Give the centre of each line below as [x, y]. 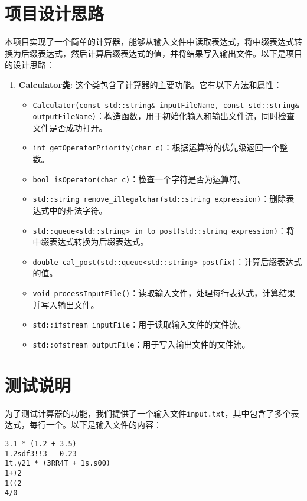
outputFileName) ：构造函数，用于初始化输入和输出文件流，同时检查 [164, 116]
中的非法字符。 [78, 210]
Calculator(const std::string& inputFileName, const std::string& [166, 105]
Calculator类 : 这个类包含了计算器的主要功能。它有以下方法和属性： [150, 84]
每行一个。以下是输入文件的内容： [95, 425]
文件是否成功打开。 [70, 127]
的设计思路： [30, 65]
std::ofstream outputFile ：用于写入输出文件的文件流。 [141, 344]
